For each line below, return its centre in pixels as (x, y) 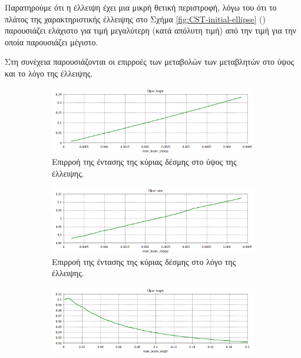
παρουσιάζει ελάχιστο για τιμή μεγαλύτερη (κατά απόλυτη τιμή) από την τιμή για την (150, 30)
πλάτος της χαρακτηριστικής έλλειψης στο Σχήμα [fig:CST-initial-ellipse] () (135, 19)
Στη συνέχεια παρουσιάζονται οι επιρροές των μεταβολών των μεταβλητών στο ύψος (149, 62)
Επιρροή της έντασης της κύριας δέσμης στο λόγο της (144, 261)
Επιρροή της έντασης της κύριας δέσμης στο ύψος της (144, 162)
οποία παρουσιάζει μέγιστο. (52, 42)
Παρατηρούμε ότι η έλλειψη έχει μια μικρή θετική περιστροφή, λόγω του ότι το (141, 7)
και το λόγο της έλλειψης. (49, 73)
